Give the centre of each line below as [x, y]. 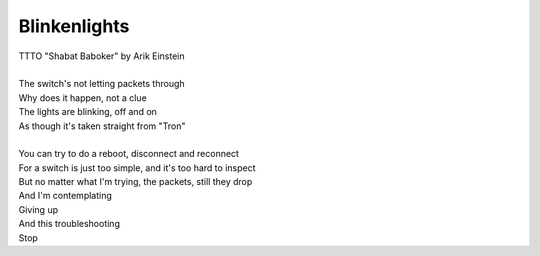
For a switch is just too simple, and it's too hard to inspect [137, 167]
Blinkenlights [74, 26]
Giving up [38, 209]
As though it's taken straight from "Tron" [102, 126]
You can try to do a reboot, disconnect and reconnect [129, 154]
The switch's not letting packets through [101, 84]
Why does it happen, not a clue [82, 97]
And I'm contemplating [65, 196]
